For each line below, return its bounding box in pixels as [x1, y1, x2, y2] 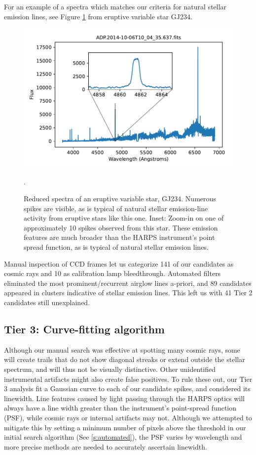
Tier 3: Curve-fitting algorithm [4, 321, 165, 336]
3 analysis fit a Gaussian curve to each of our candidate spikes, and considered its [4, 383, 251, 394]
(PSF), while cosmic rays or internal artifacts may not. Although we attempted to [4, 412, 252, 422]
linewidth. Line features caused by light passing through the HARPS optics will [4, 393, 245, 403]
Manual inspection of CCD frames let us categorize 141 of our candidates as [4, 258, 234, 269]
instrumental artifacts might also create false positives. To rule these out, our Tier [4, 373, 253, 384]
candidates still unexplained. [4, 297, 90, 307]
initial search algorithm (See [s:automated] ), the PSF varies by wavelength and [4, 432, 242, 442]
